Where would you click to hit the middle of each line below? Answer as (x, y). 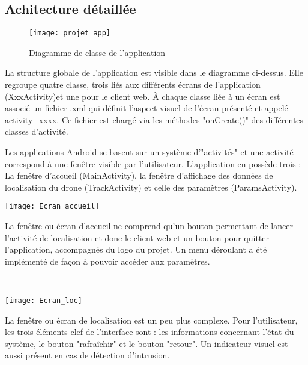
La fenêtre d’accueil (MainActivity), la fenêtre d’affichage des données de (139, 175)
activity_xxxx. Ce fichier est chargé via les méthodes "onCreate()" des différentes (154, 119)
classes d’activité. (37, 131)
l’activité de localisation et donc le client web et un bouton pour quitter (137, 237)
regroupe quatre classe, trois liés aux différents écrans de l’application (133, 84)
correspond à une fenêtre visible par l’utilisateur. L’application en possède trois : (153, 163)
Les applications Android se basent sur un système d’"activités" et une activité (149, 152)
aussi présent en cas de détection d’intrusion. (87, 355)
